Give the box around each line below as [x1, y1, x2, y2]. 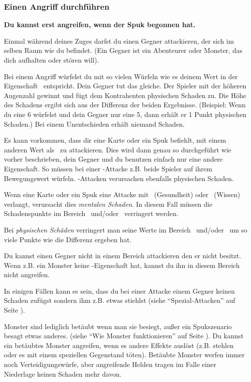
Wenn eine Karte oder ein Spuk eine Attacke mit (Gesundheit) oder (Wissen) [4, 189, 240, 199]
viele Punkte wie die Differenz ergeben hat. [4, 234, 132, 244]
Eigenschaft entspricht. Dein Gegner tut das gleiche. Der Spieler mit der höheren [4, 81, 247, 91]
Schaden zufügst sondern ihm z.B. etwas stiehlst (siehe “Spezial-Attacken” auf [4, 295, 236, 305]
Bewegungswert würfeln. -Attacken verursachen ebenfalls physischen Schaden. [4, 173, 234, 183]
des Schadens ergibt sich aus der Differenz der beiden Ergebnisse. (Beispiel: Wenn [4, 100, 246, 110]
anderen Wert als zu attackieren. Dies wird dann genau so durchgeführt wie [4, 144, 232, 154]
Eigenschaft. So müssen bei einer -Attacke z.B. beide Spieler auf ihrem [4, 163, 212, 173]
